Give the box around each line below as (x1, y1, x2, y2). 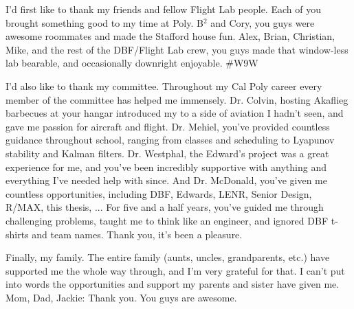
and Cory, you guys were (210, 15, 315, 30)
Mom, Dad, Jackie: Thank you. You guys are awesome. (5, 290, 237, 304)
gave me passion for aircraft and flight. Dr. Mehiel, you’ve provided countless (5, 119, 330, 133)
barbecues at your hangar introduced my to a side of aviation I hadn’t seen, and (5, 106, 344, 120)
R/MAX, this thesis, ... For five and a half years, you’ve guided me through (5, 200, 324, 214)
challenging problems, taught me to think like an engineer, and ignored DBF (5, 213, 329, 227)
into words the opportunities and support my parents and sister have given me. (5, 277, 340, 291)
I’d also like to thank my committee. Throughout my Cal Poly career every (5, 78, 322, 93)
